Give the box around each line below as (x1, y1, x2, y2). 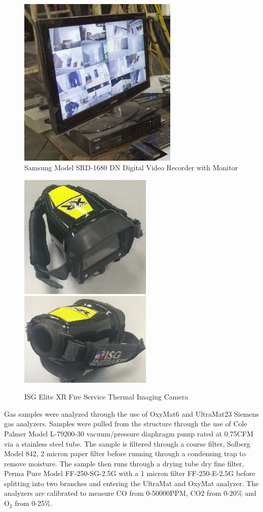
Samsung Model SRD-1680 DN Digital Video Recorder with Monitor (24, 162, 238, 173)
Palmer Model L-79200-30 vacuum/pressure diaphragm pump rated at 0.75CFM (4, 428, 253, 438)
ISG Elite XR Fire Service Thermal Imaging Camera (24, 391, 189, 402)
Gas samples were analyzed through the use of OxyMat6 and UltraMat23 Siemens (4, 408, 259, 419)
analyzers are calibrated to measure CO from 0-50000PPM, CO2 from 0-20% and (4, 488, 256, 498)
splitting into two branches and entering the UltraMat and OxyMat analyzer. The (4, 478, 259, 488)
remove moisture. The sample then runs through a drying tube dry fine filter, (4, 458, 244, 468)
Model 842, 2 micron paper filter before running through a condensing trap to (4, 448, 246, 459)
